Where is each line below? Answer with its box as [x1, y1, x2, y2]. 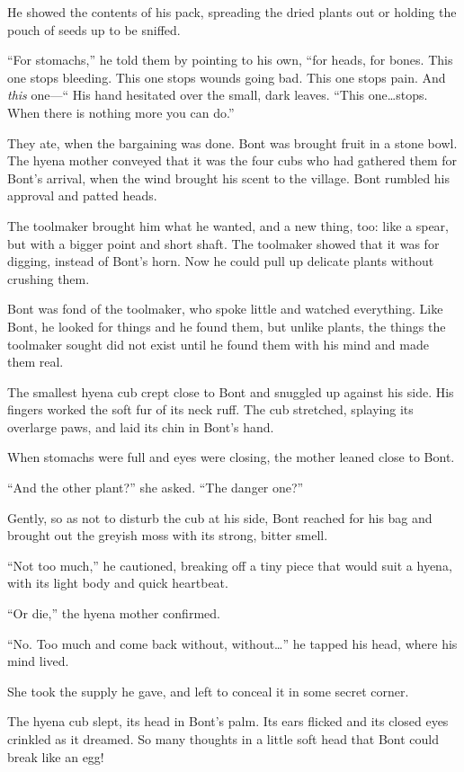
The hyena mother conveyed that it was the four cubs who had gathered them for [7, 151, 458, 170]
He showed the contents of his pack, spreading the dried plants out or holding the [7, 3, 457, 21]
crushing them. [7, 269, 90, 288]
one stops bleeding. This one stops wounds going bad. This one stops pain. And [7, 67, 446, 86]
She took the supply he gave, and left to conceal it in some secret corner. [7, 681, 409, 700]
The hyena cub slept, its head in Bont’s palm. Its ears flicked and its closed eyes [7, 712, 449, 731]
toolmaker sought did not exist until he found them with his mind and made [7, 334, 429, 353]
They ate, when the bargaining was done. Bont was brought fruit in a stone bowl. [7, 133, 458, 152]
